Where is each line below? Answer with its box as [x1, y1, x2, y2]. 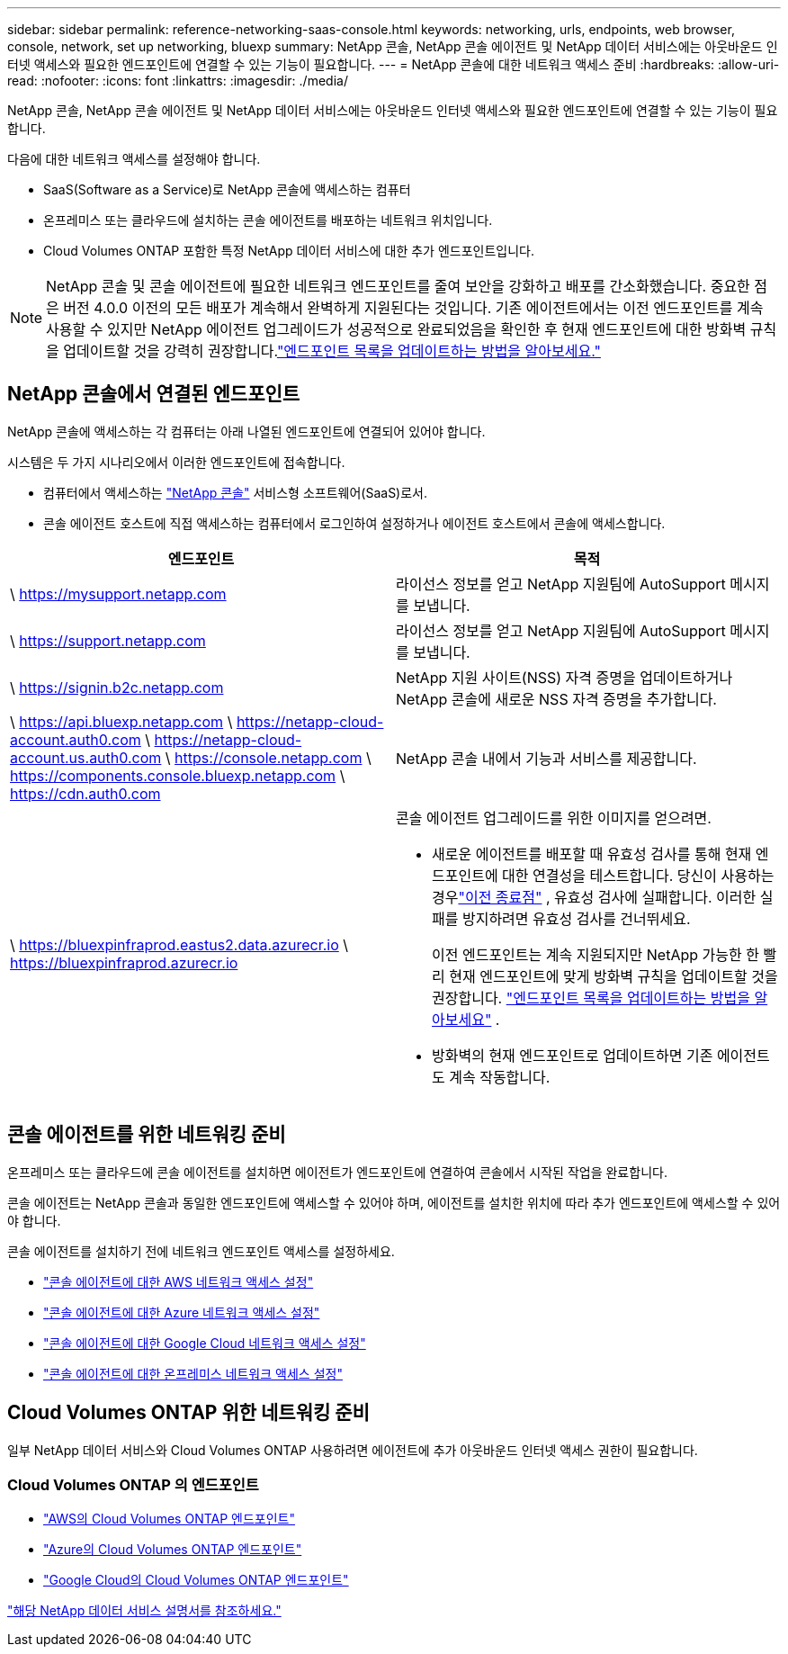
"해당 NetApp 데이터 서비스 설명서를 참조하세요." [7, 1603, 282, 1619]
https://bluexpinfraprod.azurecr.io [10, 953, 238, 972]
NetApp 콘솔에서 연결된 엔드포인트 [7, 382, 300, 406]
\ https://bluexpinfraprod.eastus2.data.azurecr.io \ [10, 935, 349, 954]
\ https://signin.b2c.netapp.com [10, 678, 224, 697]
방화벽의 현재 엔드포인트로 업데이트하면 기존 [432, 1046, 713, 1065]
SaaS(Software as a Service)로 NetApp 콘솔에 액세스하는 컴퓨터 [43, 182, 411, 197]
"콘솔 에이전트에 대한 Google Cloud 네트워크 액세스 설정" [43, 1335, 366, 1351]
